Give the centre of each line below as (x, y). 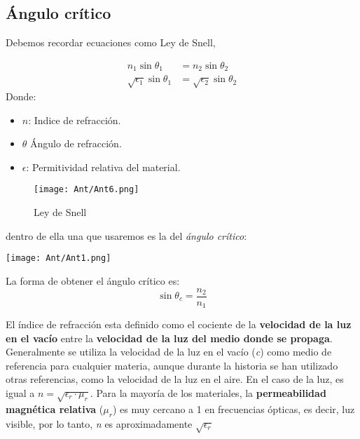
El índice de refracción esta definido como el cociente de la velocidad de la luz (179, 324)
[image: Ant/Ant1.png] (58, 258)
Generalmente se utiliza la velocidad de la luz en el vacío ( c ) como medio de (169, 352)
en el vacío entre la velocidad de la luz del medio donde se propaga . (169, 338)
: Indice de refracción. (75, 120)
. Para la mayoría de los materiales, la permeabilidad (208, 393)
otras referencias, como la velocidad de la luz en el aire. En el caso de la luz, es (175, 379)
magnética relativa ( (55, 408)
